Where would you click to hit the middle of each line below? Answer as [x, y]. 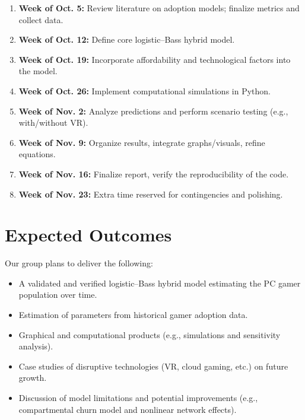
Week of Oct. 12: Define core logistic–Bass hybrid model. [127, 39]
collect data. [41, 19]
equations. [37, 154]
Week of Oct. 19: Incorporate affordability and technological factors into [155, 59]
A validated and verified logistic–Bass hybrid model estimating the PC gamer [160, 283]
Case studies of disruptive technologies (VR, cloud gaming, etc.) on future [153, 366]
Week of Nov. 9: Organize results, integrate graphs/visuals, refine [142, 142]
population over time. [58, 295]
